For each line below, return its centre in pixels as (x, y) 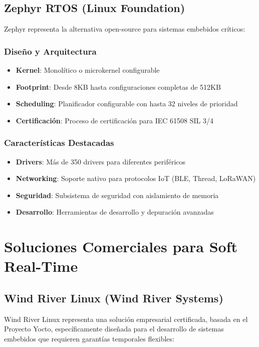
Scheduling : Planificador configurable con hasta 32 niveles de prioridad (127, 104)
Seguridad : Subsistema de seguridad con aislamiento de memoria (117, 195)
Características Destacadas (59, 143)
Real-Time (41, 266)
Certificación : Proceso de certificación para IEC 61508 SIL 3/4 (114, 120)
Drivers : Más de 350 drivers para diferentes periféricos (101, 161)
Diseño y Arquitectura (50, 51)
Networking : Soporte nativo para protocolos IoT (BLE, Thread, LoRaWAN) (136, 178)
